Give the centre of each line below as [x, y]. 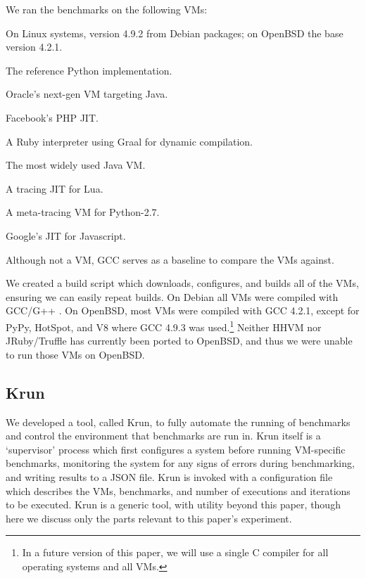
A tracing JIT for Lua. [55, 188]
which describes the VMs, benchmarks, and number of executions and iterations [178, 490]
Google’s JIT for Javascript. [66, 235]
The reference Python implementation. [89, 70]
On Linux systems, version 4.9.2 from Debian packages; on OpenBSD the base [175, 33]
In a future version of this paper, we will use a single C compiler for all [175, 552]
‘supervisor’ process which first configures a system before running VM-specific [176, 449]
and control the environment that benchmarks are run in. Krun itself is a [163, 436]
